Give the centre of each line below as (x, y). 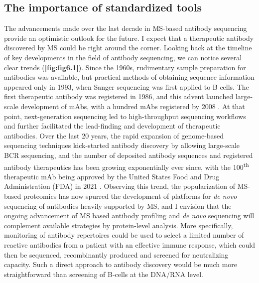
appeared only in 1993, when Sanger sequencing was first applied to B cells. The (127, 86)
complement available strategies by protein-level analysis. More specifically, (119, 225)
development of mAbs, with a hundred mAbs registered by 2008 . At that (133, 106)
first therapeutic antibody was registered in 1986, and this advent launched (119, 96)
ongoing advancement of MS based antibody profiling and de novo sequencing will (129, 215)
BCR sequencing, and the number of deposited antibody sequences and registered (129, 155)
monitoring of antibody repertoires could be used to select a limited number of (124, 235)
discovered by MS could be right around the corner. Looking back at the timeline (128, 48)
